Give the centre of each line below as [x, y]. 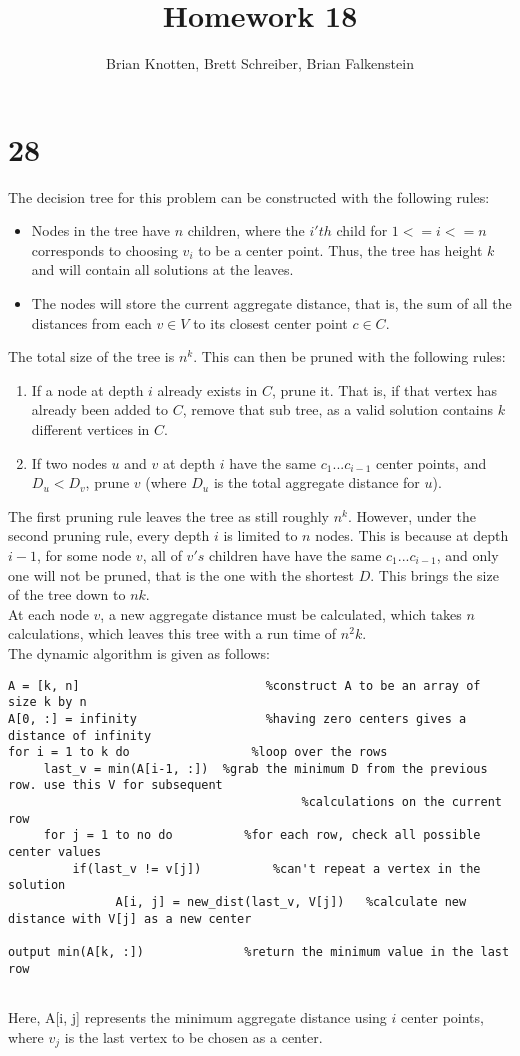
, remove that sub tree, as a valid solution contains [337, 409]
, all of [162, 554]
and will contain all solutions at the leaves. [162, 269]
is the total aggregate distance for [316, 482]
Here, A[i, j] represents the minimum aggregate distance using [197, 1017]
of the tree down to [67, 594]
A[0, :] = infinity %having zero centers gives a [237, 718]
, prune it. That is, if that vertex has [385, 389]
